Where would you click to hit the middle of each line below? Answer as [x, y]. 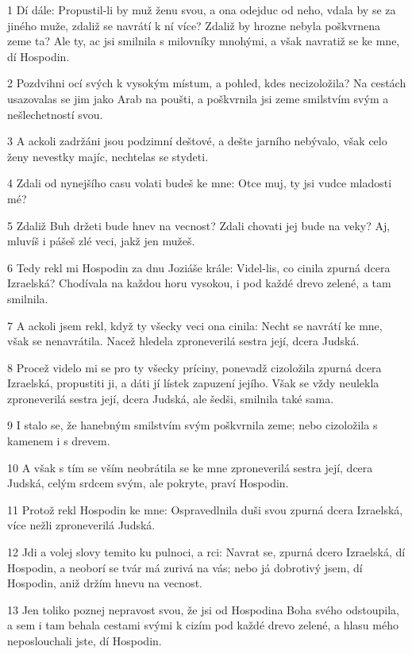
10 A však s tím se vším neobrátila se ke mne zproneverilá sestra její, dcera [190, 467]
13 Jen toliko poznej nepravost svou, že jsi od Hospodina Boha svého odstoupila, [204, 609]
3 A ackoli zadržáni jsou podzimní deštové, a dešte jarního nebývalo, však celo [197, 141]
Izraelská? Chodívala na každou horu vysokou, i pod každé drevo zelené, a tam [199, 283]
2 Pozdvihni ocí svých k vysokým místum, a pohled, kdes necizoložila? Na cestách [207, 83]
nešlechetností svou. [55, 114]
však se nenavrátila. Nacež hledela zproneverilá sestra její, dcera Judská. [183, 341]
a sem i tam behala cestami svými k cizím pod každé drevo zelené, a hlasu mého [203, 625]
